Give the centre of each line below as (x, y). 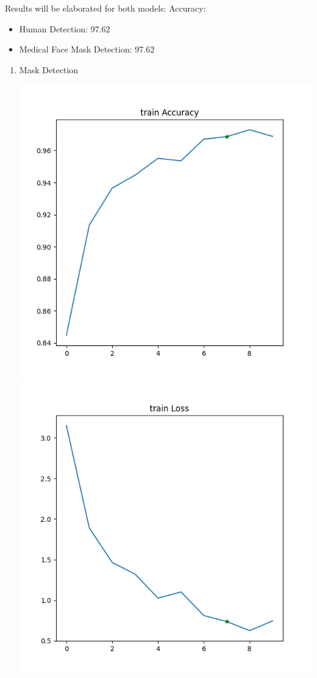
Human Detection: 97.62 (65, 28)
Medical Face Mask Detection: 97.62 (87, 49)
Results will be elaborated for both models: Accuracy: (105, 8)
